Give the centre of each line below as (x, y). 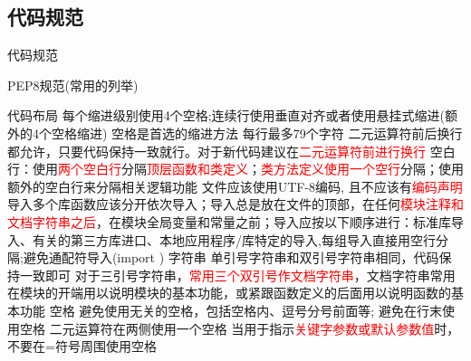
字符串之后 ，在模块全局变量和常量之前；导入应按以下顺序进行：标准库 (241, 221)
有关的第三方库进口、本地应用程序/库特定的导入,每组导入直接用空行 (234, 239)
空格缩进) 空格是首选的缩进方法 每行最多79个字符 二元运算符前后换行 (257, 133)
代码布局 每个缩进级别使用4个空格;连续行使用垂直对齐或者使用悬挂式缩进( (226, 115)
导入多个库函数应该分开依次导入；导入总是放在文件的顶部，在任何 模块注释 (229, 204)
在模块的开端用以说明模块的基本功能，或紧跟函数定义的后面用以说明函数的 (229, 293)
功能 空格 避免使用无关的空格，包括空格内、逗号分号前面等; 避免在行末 (231, 310)
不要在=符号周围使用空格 (82, 346)
